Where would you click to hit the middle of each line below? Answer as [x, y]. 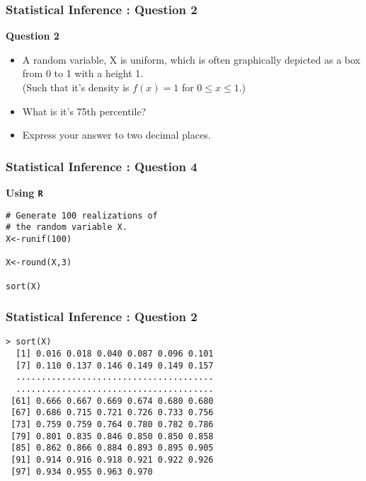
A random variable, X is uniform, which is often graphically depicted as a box [191, 59]
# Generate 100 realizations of [82, 215]
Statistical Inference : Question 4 [102, 166]
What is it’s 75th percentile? [84, 111]
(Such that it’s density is [76, 87]
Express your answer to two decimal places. [116, 135]
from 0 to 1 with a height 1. [83, 73]
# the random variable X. [67, 227]
